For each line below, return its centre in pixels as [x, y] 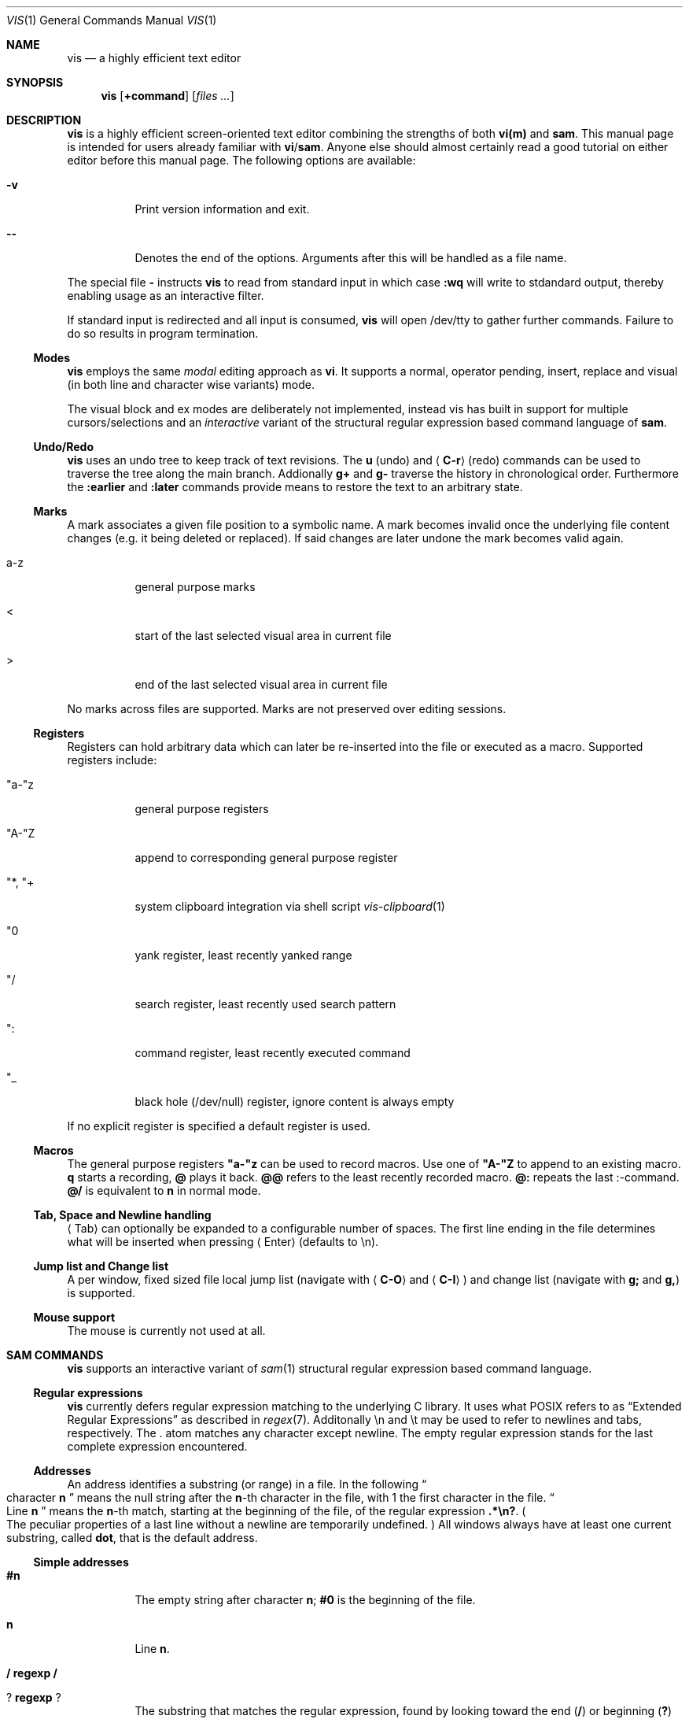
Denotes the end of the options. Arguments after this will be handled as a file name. [351, 258]
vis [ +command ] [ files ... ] [168, 96]
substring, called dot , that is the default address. [132, 1538]
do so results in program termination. [163, 333]
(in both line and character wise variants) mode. [191, 384]
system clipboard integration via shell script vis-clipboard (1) [290, 906]
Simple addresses [81, 1562]
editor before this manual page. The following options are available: [241, 160]
